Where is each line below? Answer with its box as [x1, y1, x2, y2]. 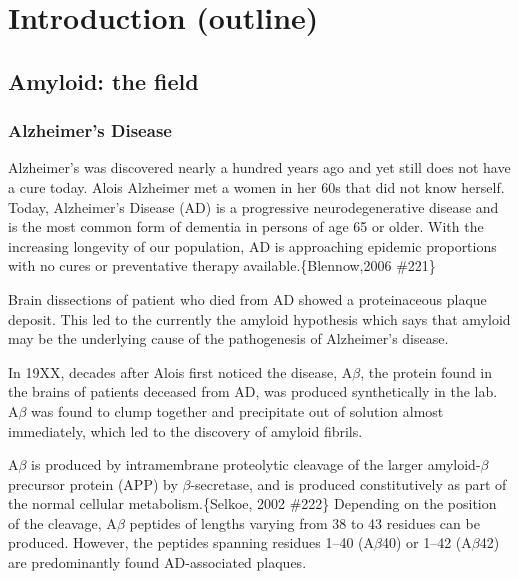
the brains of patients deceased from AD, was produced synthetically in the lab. [8, 381, 498, 402]
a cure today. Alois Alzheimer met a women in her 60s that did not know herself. [8, 176, 505, 197]
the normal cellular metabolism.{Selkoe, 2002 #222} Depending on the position [8, 493, 497, 514]
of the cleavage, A [8, 512, 117, 533]
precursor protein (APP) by [8, 473, 178, 494]
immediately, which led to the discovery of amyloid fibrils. [8, 420, 363, 441]
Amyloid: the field [8, 65, 199, 96]
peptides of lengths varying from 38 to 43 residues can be [129, 512, 480, 533]
